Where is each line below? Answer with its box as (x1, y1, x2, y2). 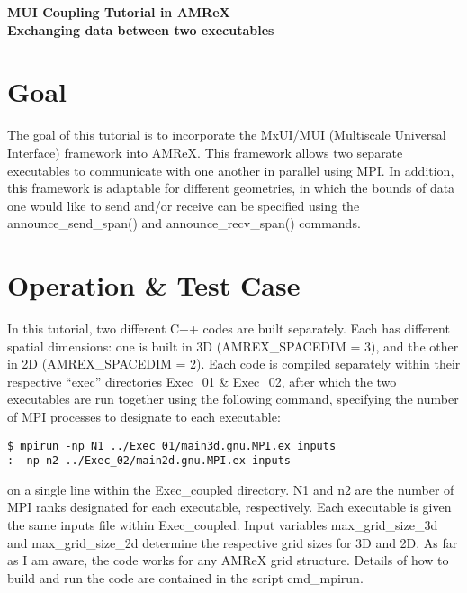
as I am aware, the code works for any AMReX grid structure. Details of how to (7, 551, 449, 570)
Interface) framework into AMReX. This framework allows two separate (7, 142, 403, 161)
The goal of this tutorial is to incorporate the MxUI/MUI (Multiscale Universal (7, 125, 446, 144)
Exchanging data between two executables (7, 20, 274, 39)
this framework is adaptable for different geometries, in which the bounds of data (7, 178, 455, 197)
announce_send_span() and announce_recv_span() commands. (7, 214, 361, 233)
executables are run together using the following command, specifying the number (7, 389, 459, 408)
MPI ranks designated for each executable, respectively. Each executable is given (7, 497, 452, 516)
